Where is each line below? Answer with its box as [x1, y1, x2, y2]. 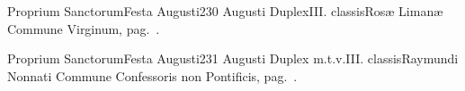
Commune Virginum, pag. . [7, 19, 160, 37]
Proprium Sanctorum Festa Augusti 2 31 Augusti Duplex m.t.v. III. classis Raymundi [7, 49, 459, 68]
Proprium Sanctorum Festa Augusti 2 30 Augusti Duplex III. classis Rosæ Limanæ [7, 2, 443, 20]
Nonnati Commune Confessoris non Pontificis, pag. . [7, 66, 298, 85]
